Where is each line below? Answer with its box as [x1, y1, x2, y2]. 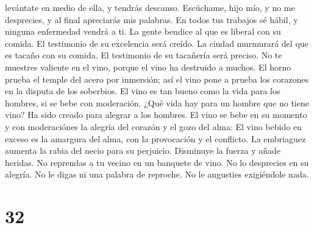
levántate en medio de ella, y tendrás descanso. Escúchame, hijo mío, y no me [5, 1, 295, 13]
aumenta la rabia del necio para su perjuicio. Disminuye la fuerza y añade [5, 144, 281, 157]
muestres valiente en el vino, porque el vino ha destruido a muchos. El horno [5, 60, 291, 73]
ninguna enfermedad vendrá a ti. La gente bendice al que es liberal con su [5, 25, 281, 38]
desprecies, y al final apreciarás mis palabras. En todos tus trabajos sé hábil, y [5, 13, 298, 26]
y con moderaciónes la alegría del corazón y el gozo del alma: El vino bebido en [5, 120, 302, 133]
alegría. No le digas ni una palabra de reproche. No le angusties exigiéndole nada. [5, 168, 309, 181]
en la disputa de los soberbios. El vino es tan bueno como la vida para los [5, 85, 280, 97]
